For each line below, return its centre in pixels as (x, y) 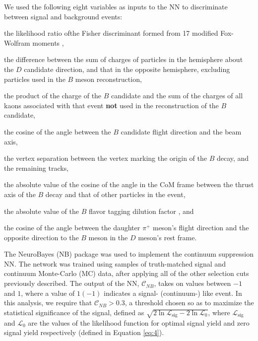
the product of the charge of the (53, 96)
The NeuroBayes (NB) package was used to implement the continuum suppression (129, 254)
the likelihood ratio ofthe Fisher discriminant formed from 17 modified (111, 33)
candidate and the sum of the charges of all (177, 96)
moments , (48, 42)
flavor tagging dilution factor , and (141, 211)
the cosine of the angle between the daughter (72, 228)
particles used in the (35, 79)
